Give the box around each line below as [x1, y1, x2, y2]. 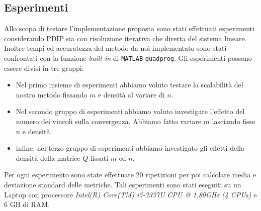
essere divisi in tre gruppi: [4, 62, 84, 73]
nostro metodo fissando [16, 89, 88, 99]
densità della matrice [16, 152, 80, 163]
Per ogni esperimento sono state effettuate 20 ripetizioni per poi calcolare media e [4, 169, 256, 180]
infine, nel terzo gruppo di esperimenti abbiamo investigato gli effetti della [16, 143, 244, 153]
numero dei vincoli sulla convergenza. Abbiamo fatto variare [16, 116, 201, 127]
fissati [90, 152, 109, 163]
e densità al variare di [98, 89, 165, 99]
